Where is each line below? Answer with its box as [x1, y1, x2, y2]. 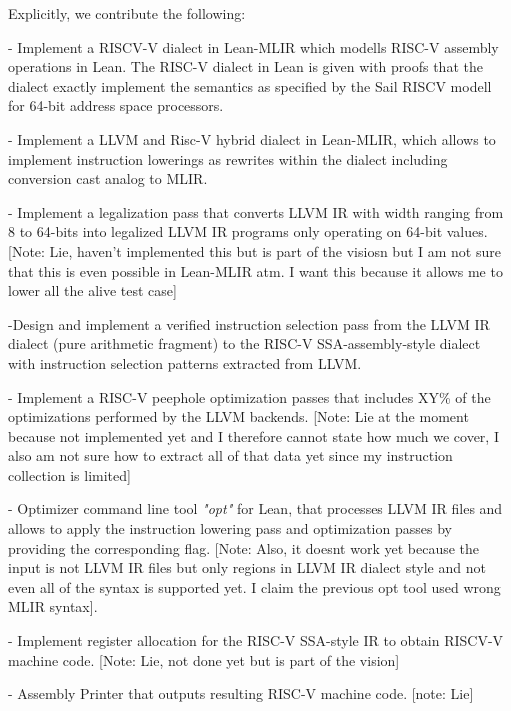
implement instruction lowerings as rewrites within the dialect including [8, 148, 448, 169]
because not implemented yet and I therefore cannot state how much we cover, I [8, 425, 499, 446]
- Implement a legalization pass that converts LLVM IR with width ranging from [8, 201, 504, 222]
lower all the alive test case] [8, 280, 177, 301]
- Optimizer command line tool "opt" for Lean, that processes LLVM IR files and [8, 498, 503, 519]
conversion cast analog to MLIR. [8, 168, 208, 189]
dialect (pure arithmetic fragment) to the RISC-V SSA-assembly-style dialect [8, 333, 481, 354]
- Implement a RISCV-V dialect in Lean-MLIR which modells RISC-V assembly [8, 36, 499, 57]
